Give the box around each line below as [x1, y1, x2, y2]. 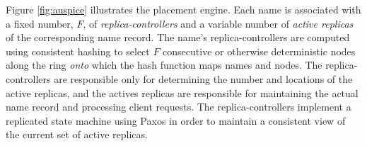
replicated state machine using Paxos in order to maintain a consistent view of [6, 113, 346, 128]
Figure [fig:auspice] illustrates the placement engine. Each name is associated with [6, 2, 361, 16]
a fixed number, [6, 16, 74, 30]
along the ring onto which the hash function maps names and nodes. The [6, 57, 322, 72]
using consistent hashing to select [6, 43, 150, 58]
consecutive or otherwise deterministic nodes [163, 43, 356, 58]
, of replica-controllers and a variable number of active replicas [83, 16, 354, 30]
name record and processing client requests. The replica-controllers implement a [6, 99, 351, 114]
